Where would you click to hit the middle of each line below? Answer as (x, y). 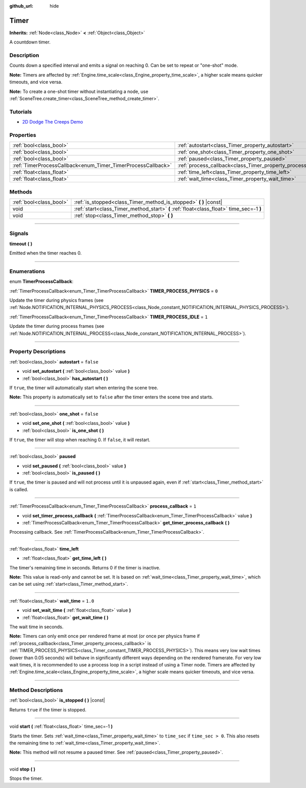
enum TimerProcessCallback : (41, 281)
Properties (23, 135)
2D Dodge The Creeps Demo (53, 122)
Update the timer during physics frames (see (57, 300)
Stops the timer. (26, 778)
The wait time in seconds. (36, 627)
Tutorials (21, 111)
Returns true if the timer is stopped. (48, 709)
